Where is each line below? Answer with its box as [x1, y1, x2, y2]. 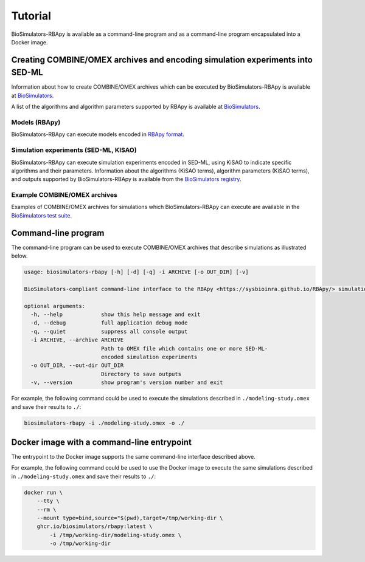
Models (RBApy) [11, 118, 61, 126]
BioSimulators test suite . [11, 211, 72, 219]
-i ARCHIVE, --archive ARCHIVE [30, 337, 124, 343]
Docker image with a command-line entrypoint [11, 437, 192, 447]
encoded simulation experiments [100, 354, 198, 360]
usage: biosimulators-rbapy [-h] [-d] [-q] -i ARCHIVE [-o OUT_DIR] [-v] [24, 269, 249, 276]
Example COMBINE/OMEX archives [11, 191, 118, 199]
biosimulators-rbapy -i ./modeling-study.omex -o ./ [24, 419, 185, 427]
